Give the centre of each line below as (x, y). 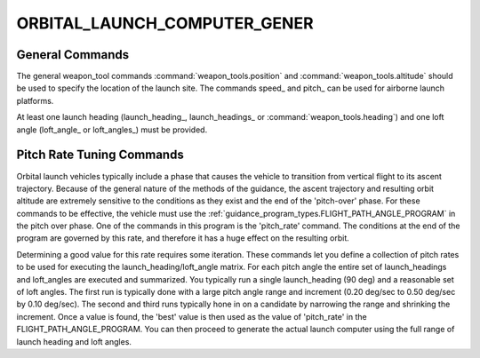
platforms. (35, 100)
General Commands (72, 55)
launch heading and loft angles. (74, 341)
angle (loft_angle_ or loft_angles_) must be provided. (112, 130)
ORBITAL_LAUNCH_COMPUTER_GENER (165, 23)
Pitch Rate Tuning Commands (100, 155)
